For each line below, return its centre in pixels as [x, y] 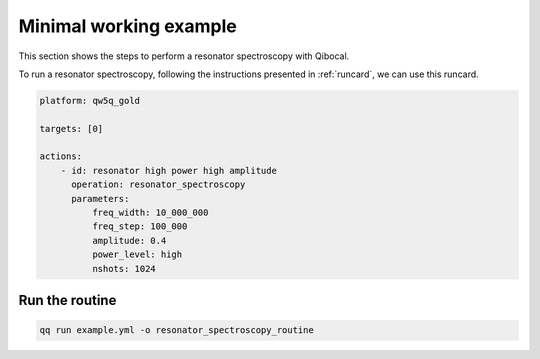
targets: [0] [71, 128]
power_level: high [137, 254]
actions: [61, 156]
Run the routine [67, 300]
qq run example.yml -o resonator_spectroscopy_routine [176, 330]
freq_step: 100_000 [139, 226]
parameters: [100, 198]
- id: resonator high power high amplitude [168, 170]
